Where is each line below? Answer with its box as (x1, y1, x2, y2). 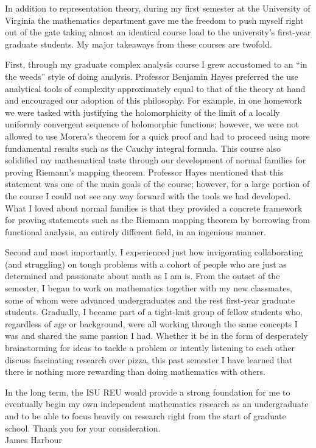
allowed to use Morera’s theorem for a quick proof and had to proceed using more (5, 129, 310, 142)
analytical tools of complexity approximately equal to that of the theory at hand (5, 82, 306, 94)
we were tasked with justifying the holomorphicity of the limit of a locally (5, 105, 280, 118)
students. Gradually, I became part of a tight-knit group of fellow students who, (5, 305, 303, 318)
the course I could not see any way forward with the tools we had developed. (5, 189, 291, 202)
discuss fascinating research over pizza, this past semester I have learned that (5, 353, 293, 366)
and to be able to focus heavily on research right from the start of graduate (5, 410, 286, 422)
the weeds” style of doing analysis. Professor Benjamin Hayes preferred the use (5, 69, 298, 82)
